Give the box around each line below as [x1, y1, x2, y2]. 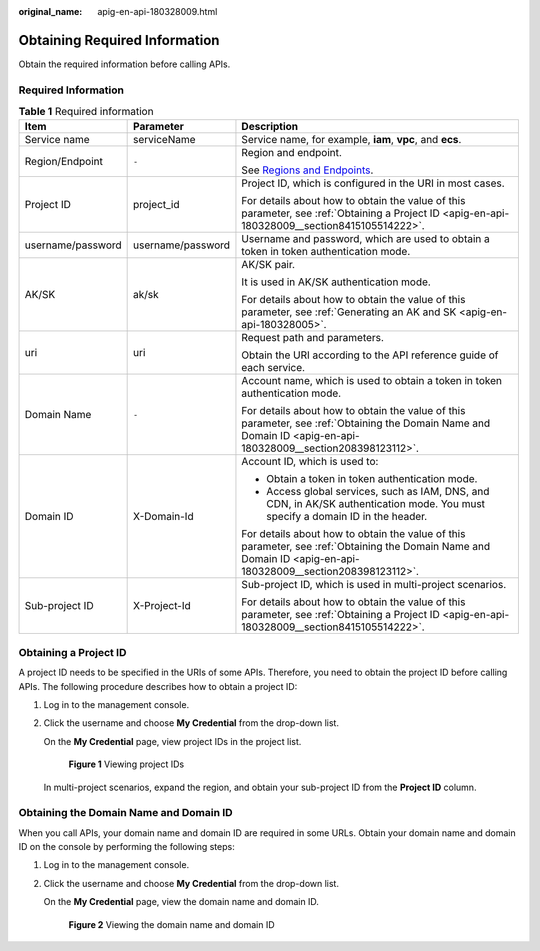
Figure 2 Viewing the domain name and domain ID [68, 918, 275, 930]
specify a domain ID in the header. [266, 510, 428, 524]
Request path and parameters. [241, 331, 385, 345]
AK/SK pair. [241, 258, 295, 272]
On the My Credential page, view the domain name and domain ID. [43, 896, 320, 908]
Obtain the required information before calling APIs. [18, 58, 231, 70]
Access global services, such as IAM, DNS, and [266, 485, 490, 499]
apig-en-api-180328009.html [97, 6, 218, 17]
